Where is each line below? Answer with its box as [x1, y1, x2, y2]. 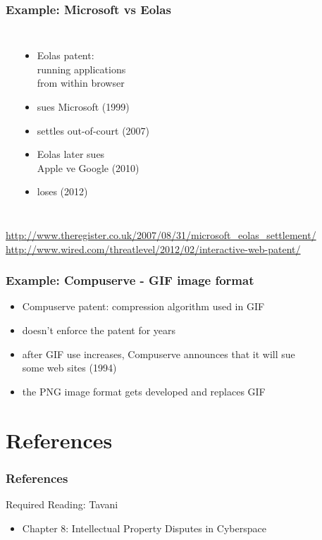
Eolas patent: [37, 48, 94, 63]
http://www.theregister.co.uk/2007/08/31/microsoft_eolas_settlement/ [6, 227, 316, 242]
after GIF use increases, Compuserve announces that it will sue [22, 346, 295, 361]
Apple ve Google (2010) [37, 160, 140, 175]
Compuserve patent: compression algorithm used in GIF [22, 299, 265, 314]
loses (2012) [37, 184, 88, 199]
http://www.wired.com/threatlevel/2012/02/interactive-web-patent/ [6, 241, 301, 256]
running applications [37, 61, 126, 76]
